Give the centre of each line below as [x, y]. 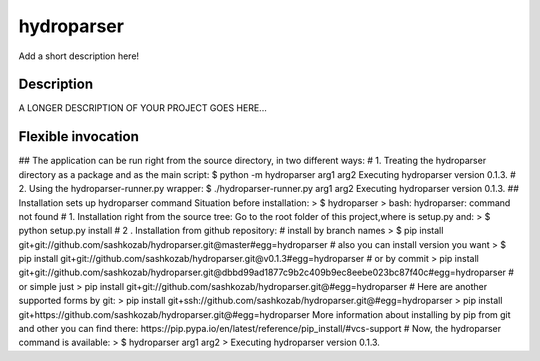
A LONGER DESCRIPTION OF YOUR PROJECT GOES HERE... [142, 108]
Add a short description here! [79, 56]
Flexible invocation [78, 136]
